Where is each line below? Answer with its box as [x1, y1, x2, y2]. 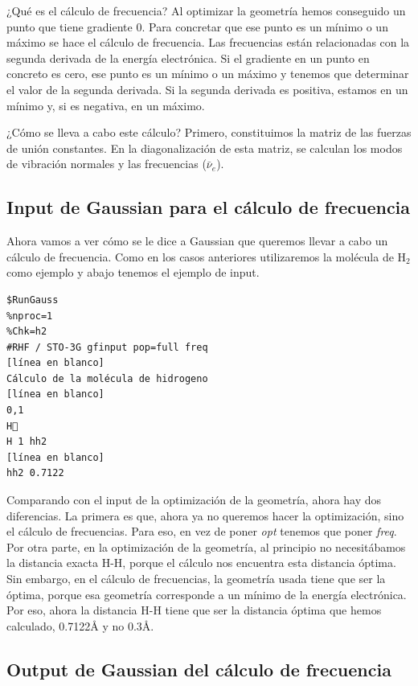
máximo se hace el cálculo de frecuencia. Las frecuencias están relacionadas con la [6, 34, 410, 51]
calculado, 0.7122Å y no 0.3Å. [6, 617, 154, 634]
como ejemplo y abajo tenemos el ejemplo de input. [6, 264, 260, 281]
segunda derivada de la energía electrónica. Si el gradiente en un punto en [6, 49, 370, 66]
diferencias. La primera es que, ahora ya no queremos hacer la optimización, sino [6, 507, 404, 524]
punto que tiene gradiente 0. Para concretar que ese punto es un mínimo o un [6, 18, 388, 35]
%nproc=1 [6, 310, 53, 322]
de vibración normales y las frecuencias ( [6, 155, 207, 172]
